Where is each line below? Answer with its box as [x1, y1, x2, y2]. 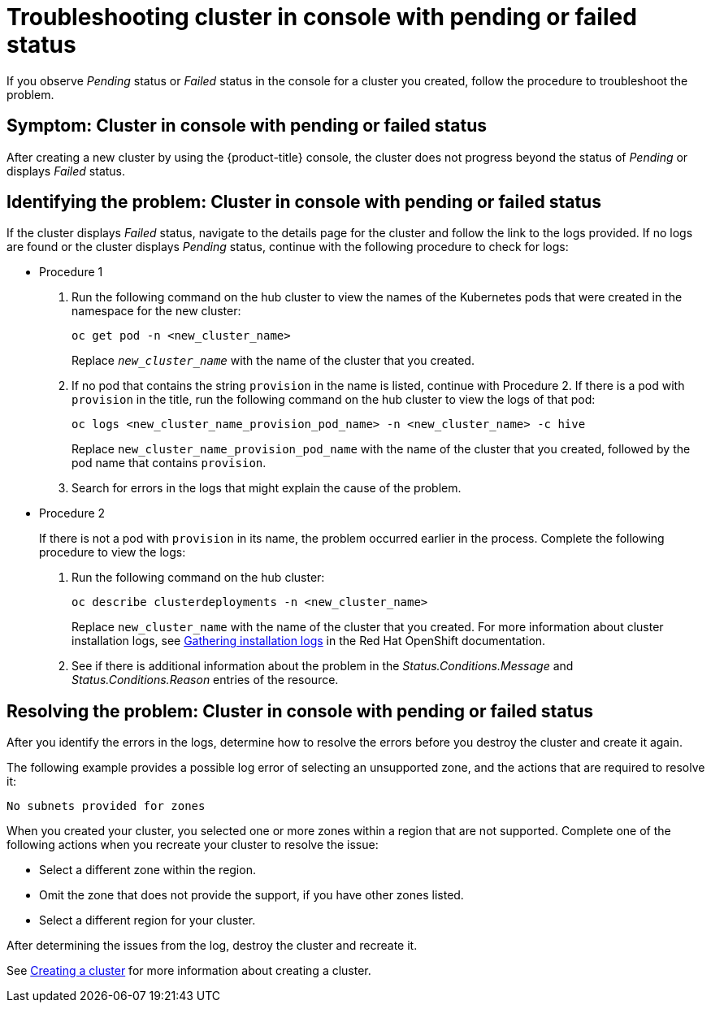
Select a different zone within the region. [39, 863, 256, 877]
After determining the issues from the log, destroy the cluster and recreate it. [7, 938, 418, 953]
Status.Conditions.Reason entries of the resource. [72, 673, 339, 687]
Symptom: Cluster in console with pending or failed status [7, 115, 488, 136]
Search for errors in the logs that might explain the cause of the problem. [72, 481, 462, 496]
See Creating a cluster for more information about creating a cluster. [7, 964, 371, 978]
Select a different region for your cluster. [39, 913, 256, 928]
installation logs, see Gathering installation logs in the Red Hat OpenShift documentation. [72, 634, 546, 648]
